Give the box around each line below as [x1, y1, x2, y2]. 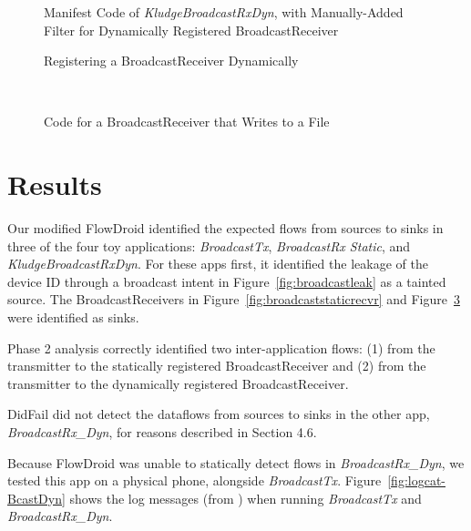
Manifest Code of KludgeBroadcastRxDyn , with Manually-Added [44, 3, 404, 21]
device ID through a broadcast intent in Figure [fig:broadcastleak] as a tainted [7, 271, 446, 291]
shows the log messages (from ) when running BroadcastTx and [69, 488, 422, 507]
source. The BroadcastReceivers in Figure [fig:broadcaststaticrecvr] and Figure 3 [7, 290, 460, 309]
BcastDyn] [7, 488, 66, 507]
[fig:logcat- [387, 471, 445, 490]
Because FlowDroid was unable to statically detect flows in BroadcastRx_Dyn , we [7, 453, 465, 472]
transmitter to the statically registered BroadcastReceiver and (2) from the [7, 356, 426, 375]
